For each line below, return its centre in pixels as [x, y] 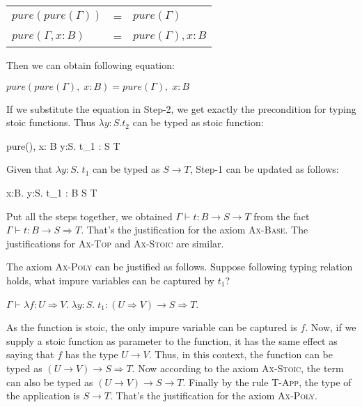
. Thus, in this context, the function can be [241, 354]
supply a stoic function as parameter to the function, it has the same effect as [172, 340]
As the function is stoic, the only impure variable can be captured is [152, 327]
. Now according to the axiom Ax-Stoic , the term [238, 368]
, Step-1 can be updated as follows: [264, 169]
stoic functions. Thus [51, 122]
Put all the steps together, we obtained [89, 216]
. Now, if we [331, 327]
